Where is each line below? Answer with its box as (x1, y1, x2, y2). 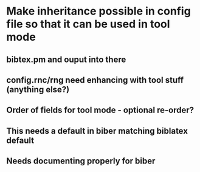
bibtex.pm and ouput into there (6, 54, 126, 64)
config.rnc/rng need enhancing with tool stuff (6, 75, 184, 85)
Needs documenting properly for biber (6, 156, 156, 167)
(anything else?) (6, 84, 70, 95)
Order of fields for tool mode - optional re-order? (6, 105, 195, 115)
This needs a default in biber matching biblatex (6, 126, 188, 136)
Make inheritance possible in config (6, 4, 191, 18)
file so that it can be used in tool (6, 17, 170, 31)
